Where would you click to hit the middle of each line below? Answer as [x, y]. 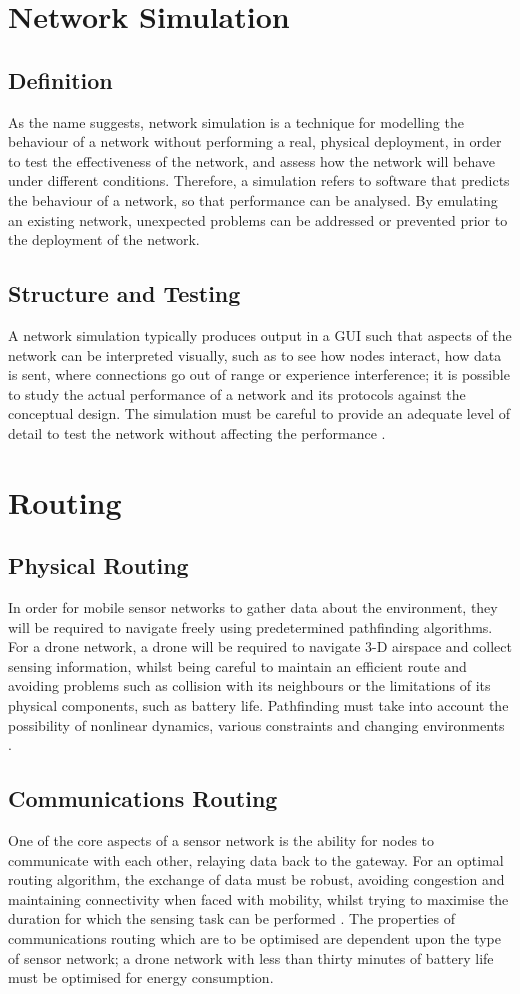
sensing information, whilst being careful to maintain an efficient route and [237, 665]
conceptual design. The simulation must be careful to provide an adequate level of [259, 413]
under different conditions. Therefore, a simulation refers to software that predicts [259, 180]
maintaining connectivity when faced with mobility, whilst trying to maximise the [258, 898]
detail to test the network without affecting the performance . [197, 432]
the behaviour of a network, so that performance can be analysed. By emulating [253, 199]
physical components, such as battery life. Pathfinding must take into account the [258, 705]
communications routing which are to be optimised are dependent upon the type [255, 938]
